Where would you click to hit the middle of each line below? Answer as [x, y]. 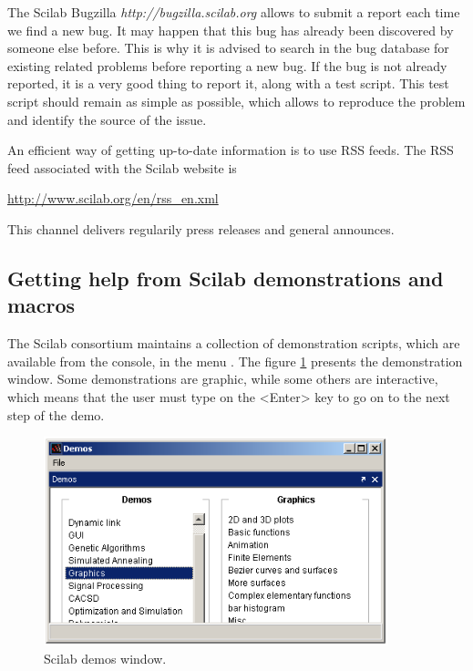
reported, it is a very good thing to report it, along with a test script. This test [228, 83]
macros [41, 305]
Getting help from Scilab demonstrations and [226, 278]
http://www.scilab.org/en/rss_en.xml [113, 198]
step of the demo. [56, 414]
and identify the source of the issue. [107, 119]
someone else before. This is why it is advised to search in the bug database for [228, 48]
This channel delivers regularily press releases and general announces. [201, 228]
